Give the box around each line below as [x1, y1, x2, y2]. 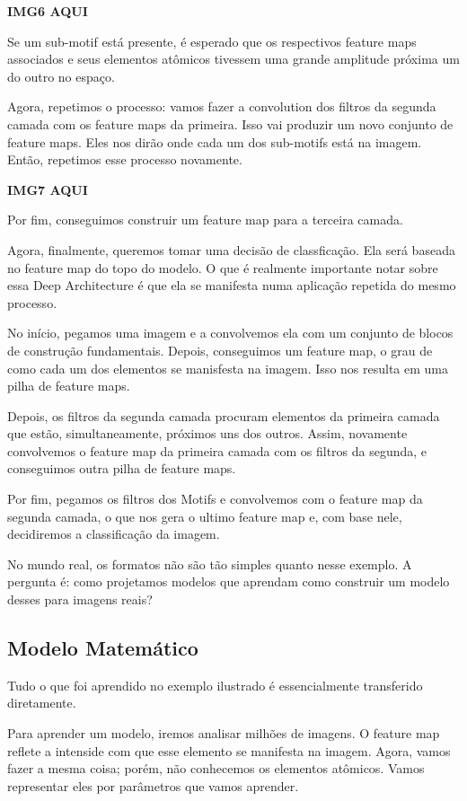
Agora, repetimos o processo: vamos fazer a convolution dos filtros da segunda [7, 97, 436, 116]
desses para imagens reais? [7, 590, 153, 609]
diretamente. [7, 693, 76, 712]
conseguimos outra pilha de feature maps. [7, 459, 236, 478]
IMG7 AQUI [7, 180, 88, 198]
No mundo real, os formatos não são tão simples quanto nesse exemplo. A [7, 554, 412, 573]
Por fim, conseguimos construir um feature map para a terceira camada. [7, 210, 403, 229]
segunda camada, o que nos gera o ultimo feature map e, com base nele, [7, 506, 402, 525]
